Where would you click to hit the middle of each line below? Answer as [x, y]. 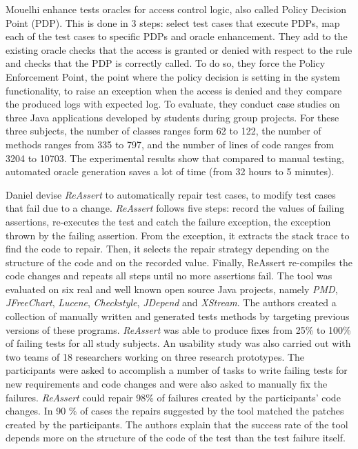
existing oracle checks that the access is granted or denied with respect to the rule [179, 49]
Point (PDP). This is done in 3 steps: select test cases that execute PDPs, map [173, 22]
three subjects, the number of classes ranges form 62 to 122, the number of [163, 131]
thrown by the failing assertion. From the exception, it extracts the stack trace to [178, 235]
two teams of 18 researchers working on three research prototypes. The [155, 356]
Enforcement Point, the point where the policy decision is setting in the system [173, 76]
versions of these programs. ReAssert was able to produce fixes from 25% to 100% [178, 329]
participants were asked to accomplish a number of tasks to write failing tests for [177, 370]
